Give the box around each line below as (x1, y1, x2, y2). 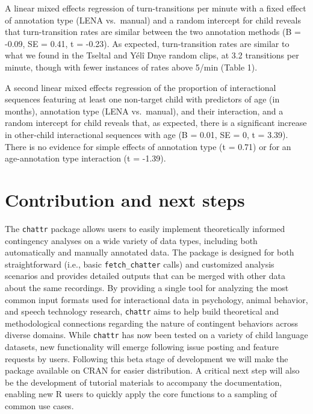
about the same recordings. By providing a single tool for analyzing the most (5, 281, 289, 293)
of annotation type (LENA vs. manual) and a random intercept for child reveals (5, 13, 301, 26)
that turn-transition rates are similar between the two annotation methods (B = (5, 25, 301, 38)
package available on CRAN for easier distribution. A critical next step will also (5, 364, 300, 377)
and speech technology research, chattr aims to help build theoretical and (5, 305, 279, 318)
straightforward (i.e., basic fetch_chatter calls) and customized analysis (5, 257, 274, 270)
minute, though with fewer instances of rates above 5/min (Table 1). (5, 60, 258, 73)
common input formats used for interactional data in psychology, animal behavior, (5, 293, 308, 306)
